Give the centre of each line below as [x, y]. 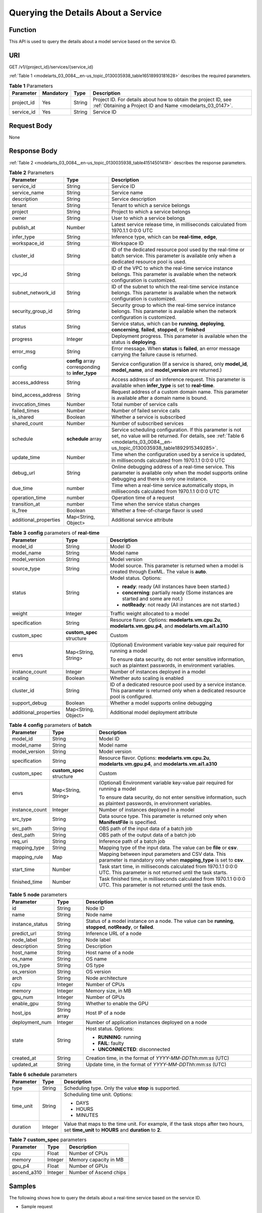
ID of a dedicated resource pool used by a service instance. [178, 684]
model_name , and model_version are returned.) [167, 370]
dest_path [23, 835]
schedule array [84, 439]
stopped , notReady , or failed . [120, 927]
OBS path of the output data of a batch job [147, 835]
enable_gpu [25, 1003]
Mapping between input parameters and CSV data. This [162, 854]
